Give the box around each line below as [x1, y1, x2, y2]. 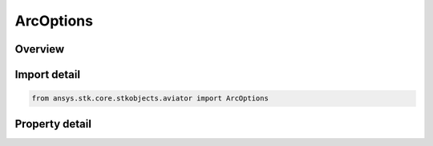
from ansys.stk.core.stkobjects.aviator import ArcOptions [31, 94, 269, 103]
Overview [14, 42, 65, 56]
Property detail [14, 116, 92, 131]
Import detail [14, 68, 80, 81]
